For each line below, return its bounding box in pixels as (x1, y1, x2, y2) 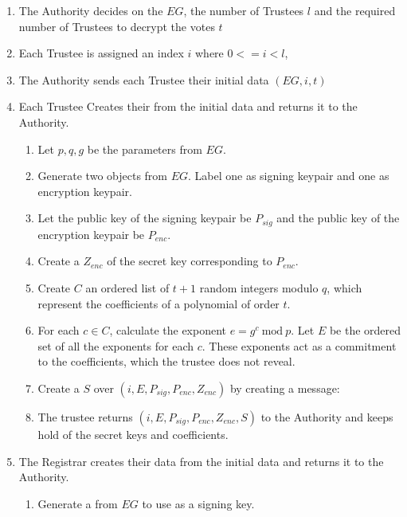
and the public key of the (276, 210, 400, 226)
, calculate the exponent (109, 322, 226, 339)
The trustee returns (37, 408, 133, 425)
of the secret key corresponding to (107, 253, 272, 269)
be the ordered (329, 322, 401, 339)
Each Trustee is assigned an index (18, 45, 184, 61)
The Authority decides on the (18, 2, 163, 18)
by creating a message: (229, 379, 340, 396)
